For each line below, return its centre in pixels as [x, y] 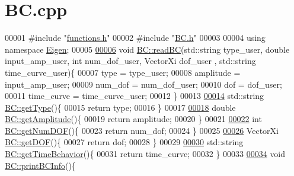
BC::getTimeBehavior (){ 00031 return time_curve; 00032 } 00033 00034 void [145, 154]
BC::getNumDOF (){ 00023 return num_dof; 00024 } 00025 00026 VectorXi [142, 130]
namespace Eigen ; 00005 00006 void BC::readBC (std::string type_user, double [147, 49]
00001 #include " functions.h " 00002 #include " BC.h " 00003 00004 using [135, 38]
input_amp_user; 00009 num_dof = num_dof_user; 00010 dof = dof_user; [143, 84]
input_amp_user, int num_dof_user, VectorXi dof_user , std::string [130, 61]
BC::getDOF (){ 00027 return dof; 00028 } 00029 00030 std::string [124, 142]
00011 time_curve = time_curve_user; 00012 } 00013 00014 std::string [135, 96]
